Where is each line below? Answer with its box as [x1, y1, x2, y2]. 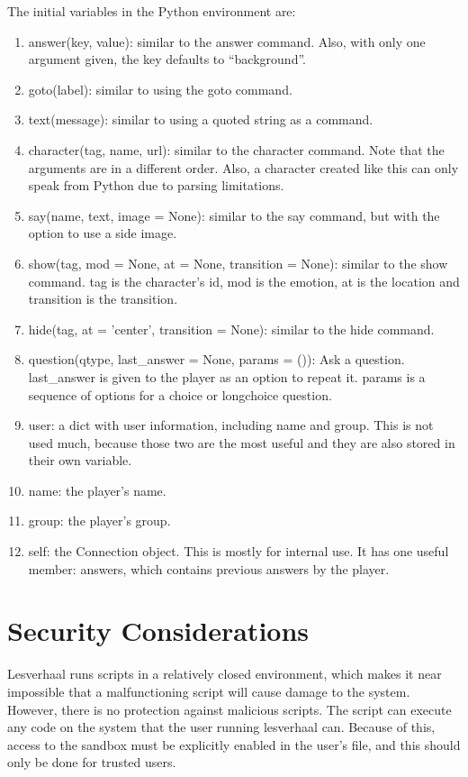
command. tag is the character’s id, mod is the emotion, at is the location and [28, 271, 460, 290]
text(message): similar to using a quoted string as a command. [28, 110, 373, 129]
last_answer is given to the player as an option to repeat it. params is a [28, 367, 426, 386]
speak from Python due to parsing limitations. [28, 176, 284, 195]
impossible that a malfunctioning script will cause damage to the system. [7, 681, 410, 700]
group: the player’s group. [28, 511, 171, 530]
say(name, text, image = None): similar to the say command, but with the [28, 206, 440, 224]
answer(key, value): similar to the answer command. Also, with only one [28, 32, 426, 50]
